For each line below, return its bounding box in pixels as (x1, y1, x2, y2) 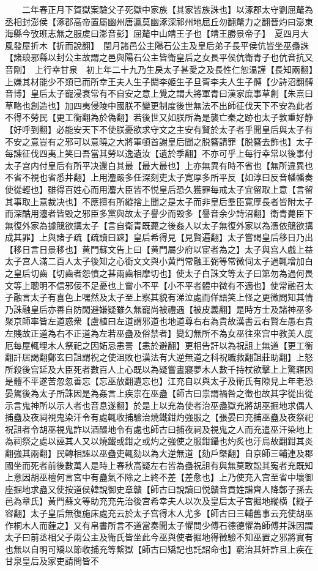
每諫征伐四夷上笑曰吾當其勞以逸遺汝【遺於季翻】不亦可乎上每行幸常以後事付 (5, 147, 313, 160)
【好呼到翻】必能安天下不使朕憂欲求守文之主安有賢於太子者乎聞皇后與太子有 (5, 122, 313, 135)
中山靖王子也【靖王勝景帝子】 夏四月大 (150, 27, 309, 40)
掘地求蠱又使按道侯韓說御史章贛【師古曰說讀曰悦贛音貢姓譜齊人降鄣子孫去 (13, 482, 313, 495)
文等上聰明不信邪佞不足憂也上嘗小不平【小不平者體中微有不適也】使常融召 (5, 278, 305, 291)
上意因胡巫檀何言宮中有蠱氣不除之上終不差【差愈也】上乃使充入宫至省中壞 (5, 471, 305, 483)
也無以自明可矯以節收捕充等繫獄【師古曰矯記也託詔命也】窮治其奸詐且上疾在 (5, 542, 313, 555)
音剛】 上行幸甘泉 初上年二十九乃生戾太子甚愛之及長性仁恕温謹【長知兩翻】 (5, 62, 313, 75)
